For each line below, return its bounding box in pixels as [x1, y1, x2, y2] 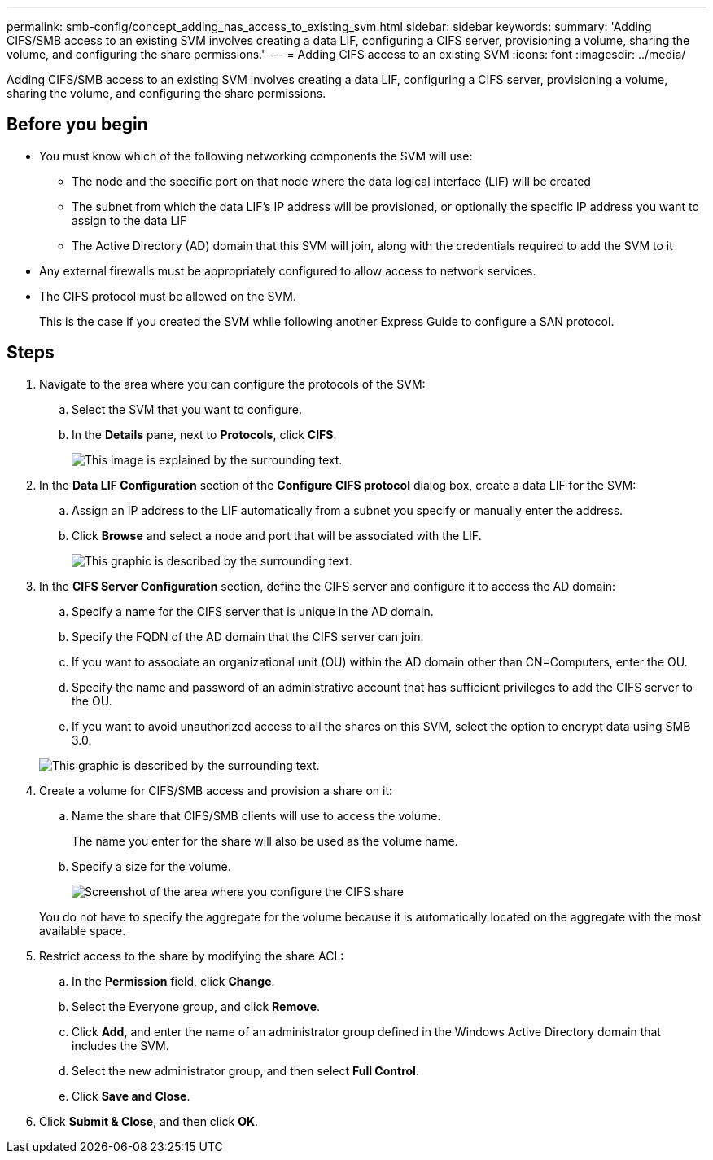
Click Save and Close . [72, 1088, 190, 1103]
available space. [39, 923, 126, 938]
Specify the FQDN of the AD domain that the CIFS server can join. [72, 629, 424, 644]
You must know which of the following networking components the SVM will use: [39, 148, 473, 163]
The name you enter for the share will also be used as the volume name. [72, 833, 458, 848]
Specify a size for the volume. [72, 859, 231, 873]
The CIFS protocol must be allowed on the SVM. [39, 288, 296, 303]
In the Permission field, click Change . [72, 973, 275, 988]
